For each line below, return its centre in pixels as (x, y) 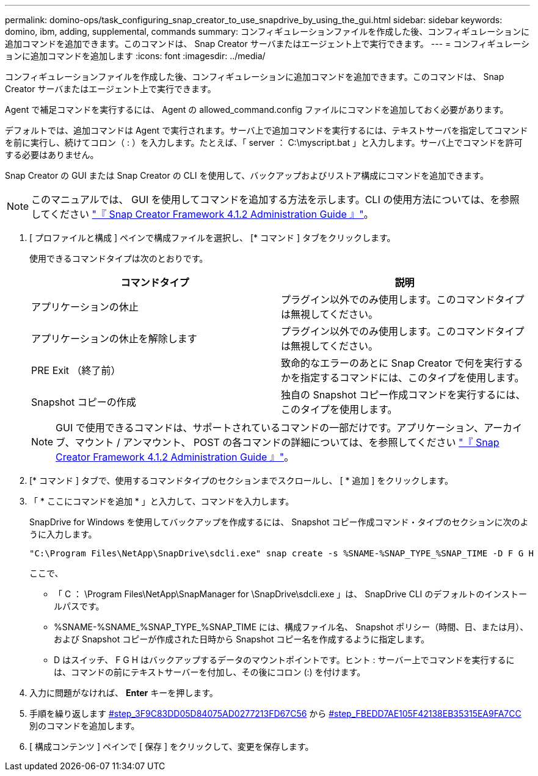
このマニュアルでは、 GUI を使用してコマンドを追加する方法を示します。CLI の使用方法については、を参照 (275, 199)
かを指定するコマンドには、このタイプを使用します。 (403, 378)
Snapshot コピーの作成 (84, 402)
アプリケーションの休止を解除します (114, 339)
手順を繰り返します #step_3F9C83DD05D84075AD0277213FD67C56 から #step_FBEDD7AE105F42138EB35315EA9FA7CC (275, 713)
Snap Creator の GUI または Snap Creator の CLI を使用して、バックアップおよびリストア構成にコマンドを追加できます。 (247, 175)
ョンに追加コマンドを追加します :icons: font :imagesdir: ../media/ (135, 56)
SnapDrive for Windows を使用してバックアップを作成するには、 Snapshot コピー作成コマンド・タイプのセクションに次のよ (279, 522)
